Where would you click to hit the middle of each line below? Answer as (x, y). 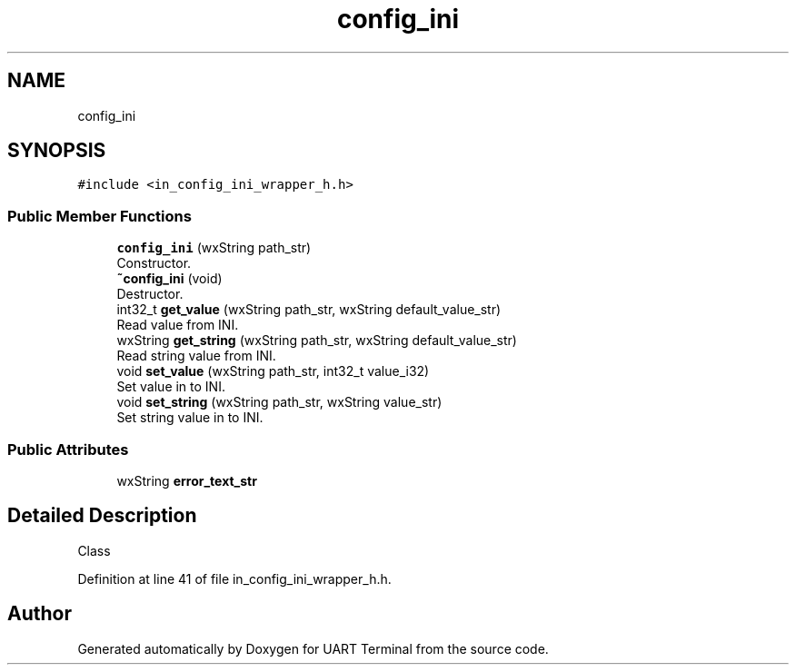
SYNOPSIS (57, 151)
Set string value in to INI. (190, 418)
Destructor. (150, 294)
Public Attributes (68, 449)
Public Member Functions (99, 216)
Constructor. (154, 263)
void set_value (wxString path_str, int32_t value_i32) (273, 371)
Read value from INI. (178, 325)
